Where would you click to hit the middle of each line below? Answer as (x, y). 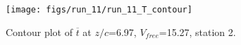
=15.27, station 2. (197, 31)
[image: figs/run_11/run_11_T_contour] (99, 10)
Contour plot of (39, 31)
